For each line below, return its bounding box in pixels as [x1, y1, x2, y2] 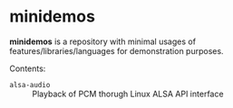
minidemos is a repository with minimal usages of [9, 36, 197, 47]
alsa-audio [9, 80, 51, 89]
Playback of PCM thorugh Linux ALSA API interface [32, 88, 224, 99]
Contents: [9, 63, 46, 74]
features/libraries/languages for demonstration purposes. [9, 45, 224, 56]
